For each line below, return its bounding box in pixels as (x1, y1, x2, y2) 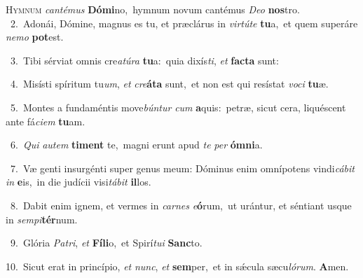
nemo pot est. (6, 29, 64, 44)
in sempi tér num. (6, 211, 78, 226)
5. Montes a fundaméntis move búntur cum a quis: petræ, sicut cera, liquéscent (10, 99, 346, 114)
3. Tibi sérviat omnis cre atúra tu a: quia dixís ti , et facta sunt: (10, 53, 279, 67)
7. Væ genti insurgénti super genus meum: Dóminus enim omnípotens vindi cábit (10, 160, 355, 175)
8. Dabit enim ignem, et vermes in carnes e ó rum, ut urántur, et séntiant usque (10, 197, 352, 212)
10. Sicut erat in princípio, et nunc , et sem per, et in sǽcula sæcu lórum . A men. (6, 258, 349, 273)
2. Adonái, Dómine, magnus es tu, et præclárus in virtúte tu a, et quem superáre (10, 15, 358, 30)
